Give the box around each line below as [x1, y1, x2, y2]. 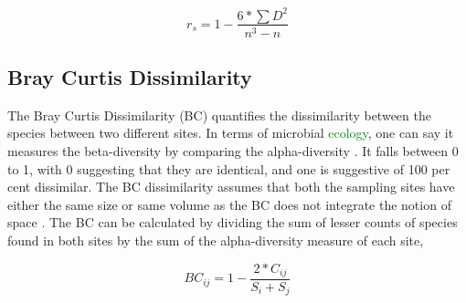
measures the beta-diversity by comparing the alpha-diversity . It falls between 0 [7, 141, 459, 160]
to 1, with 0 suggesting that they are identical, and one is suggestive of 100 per [7, 159, 450, 178]
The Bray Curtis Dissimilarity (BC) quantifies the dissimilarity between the [7, 105, 431, 124]
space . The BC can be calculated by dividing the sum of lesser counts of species [7, 213, 458, 232]
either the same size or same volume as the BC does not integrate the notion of [7, 194, 451, 214]
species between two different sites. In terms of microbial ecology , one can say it [7, 123, 454, 142]
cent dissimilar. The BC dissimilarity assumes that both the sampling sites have [7, 177, 455, 196]
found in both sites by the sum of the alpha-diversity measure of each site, [7, 230, 424, 249]
